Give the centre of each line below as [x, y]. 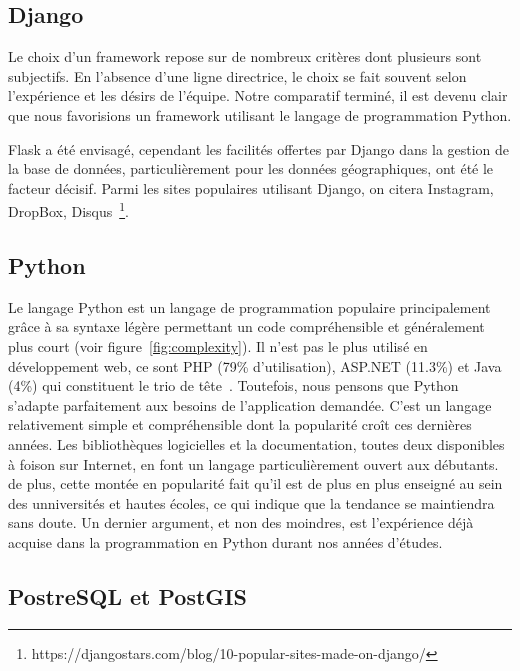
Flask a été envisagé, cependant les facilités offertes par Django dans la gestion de [259, 148]
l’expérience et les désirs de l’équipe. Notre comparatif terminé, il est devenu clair [258, 95]
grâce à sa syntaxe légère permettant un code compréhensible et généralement [246, 326]
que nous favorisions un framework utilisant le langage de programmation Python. [260, 114]
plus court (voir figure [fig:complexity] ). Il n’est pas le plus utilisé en [218, 346]
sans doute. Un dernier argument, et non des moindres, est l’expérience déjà [241, 522]
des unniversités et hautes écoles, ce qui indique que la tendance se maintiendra [251, 502]
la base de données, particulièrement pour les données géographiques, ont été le [251, 168]
